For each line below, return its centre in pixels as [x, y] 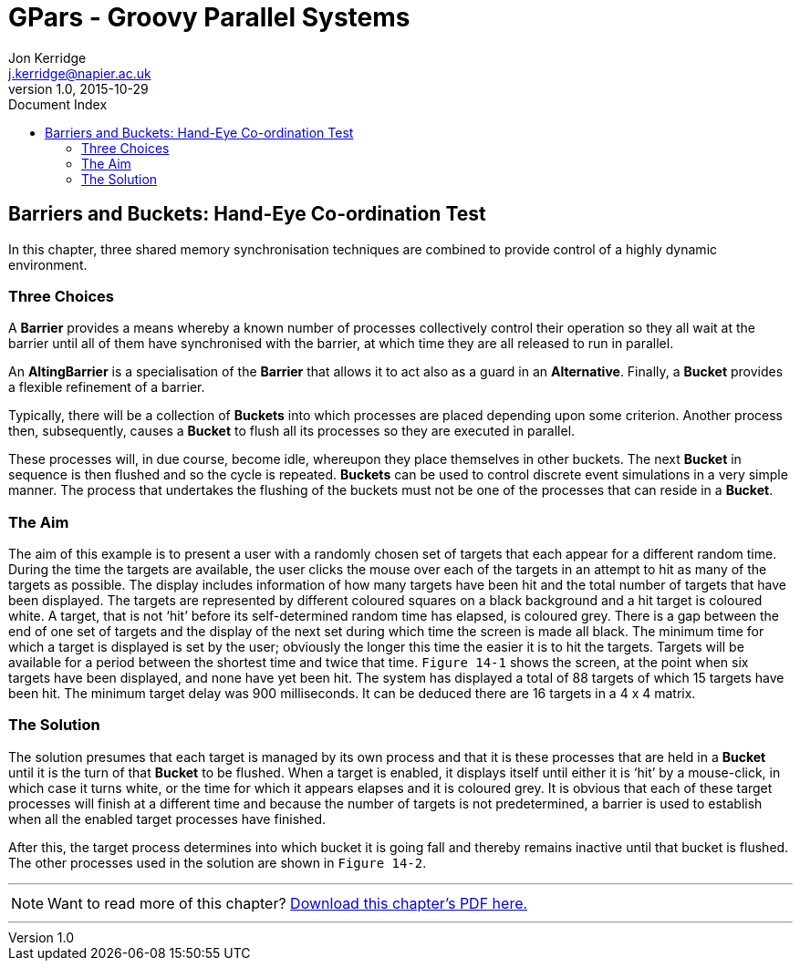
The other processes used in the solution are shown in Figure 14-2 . [218, 862]
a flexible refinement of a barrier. [107, 387]
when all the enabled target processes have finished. [167, 819]
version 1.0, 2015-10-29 [78, 88]
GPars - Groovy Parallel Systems [209, 17]
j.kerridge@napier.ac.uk [80, 73]
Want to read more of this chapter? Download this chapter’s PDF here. [288, 903]
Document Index [58, 104]
